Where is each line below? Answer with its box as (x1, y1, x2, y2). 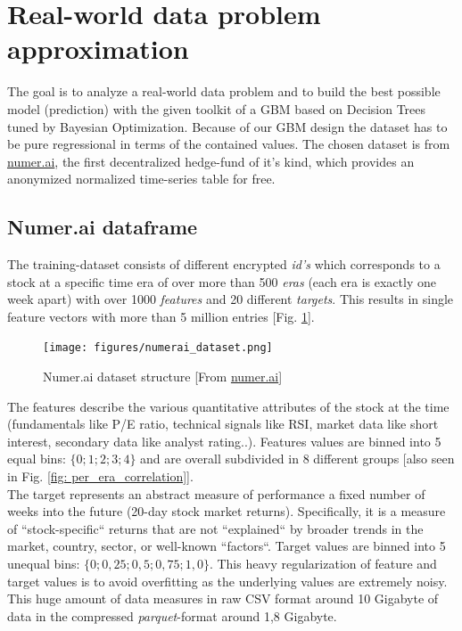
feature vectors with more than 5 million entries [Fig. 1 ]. (7, 307, 315, 325)
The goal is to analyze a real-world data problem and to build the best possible (7, 82, 441, 101)
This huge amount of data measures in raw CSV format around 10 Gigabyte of (7, 589, 439, 608)
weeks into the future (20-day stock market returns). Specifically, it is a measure (7, 502, 446, 520)
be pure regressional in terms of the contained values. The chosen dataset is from (7, 135, 450, 153)
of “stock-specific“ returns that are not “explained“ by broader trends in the (7, 519, 424, 537)
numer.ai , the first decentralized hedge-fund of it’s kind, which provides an (7, 152, 415, 170)
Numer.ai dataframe (7, 213, 198, 241)
